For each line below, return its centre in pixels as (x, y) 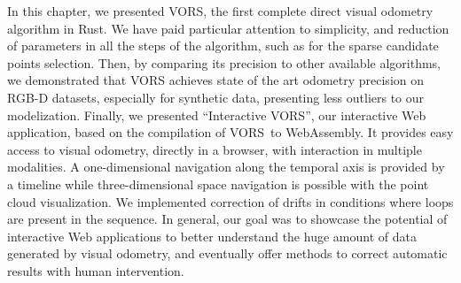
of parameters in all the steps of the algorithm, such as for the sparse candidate (223, 46)
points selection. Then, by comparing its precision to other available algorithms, (224, 62)
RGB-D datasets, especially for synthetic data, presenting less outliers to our (216, 97)
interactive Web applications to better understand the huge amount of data (212, 236)
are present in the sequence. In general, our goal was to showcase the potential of (227, 219)
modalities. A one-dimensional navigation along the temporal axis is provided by (226, 167)
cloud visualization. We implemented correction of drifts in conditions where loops (230, 201)
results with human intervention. (96, 270)
